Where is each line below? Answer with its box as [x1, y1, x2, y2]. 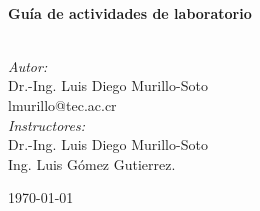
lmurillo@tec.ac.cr [8, 94, 117, 115]
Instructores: [8, 114, 85, 135]
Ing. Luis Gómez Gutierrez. [8, 153, 176, 174]
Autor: [8, 55, 48, 76]
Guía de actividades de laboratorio [8, 2, 252, 23]
